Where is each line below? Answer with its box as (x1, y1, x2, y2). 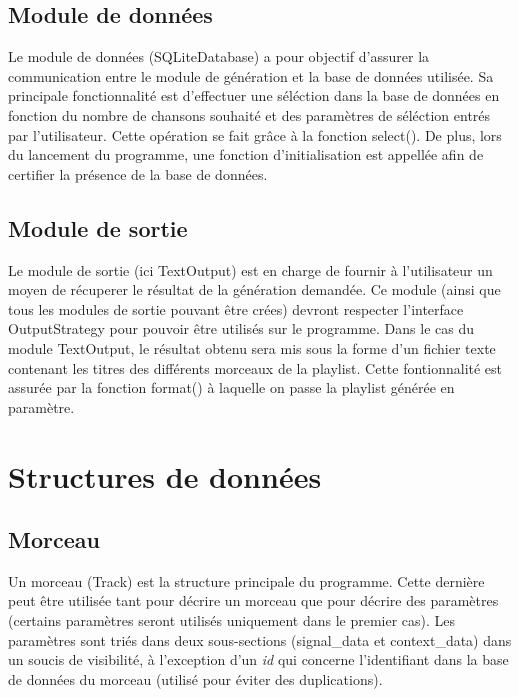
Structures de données (8, 455, 322, 496)
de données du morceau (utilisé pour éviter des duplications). (8, 668, 383, 689)
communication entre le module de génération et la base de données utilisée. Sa (8, 65, 494, 86)
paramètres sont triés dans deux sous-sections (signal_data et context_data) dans (8, 629, 512, 650)
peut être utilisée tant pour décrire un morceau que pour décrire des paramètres (8, 590, 499, 611)
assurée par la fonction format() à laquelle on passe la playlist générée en (8, 377, 455, 398)
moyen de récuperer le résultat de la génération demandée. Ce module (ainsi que (8, 279, 501, 300)
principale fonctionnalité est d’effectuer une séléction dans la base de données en (8, 85, 500, 106)
